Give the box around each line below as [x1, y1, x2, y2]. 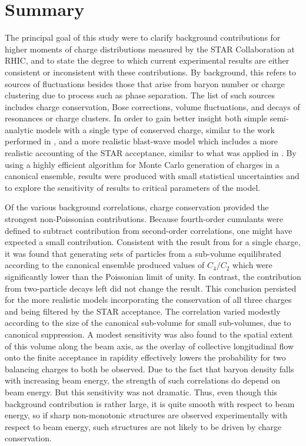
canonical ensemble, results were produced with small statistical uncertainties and [5, 170, 300, 182]
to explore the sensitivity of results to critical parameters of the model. [5, 181, 261, 193]
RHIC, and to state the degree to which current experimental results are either [5, 54, 290, 67]
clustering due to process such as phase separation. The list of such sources [5, 89, 275, 101]
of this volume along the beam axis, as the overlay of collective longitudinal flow [5, 339, 294, 352]
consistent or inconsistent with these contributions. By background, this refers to [5, 65, 296, 78]
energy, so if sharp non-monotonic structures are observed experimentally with [5, 409, 288, 421]
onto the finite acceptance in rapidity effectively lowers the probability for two [5, 351, 286, 364]
